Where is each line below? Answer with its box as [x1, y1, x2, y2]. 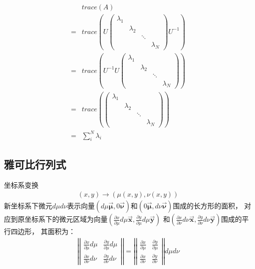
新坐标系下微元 [4, 201, 52, 211]
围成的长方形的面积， [173, 201, 242, 211]
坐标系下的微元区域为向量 [24, 214, 108, 224]
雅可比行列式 [4, 156, 66, 171]
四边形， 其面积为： [10, 226, 75, 236]
